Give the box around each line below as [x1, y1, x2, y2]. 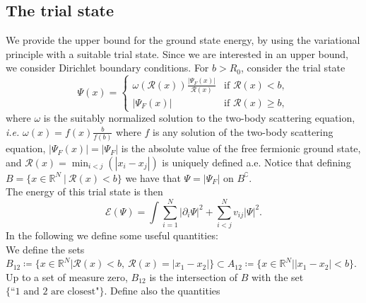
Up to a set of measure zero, [6, 269, 128, 284]
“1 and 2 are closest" [11, 287, 100, 297]
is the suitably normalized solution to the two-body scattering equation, [43, 110, 355, 125]
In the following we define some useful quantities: [6, 228, 218, 243]
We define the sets [6, 241, 85, 256]
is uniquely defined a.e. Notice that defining [162, 154, 351, 169]
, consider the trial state [241, 60, 346, 75]
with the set [252, 269, 304, 284]
